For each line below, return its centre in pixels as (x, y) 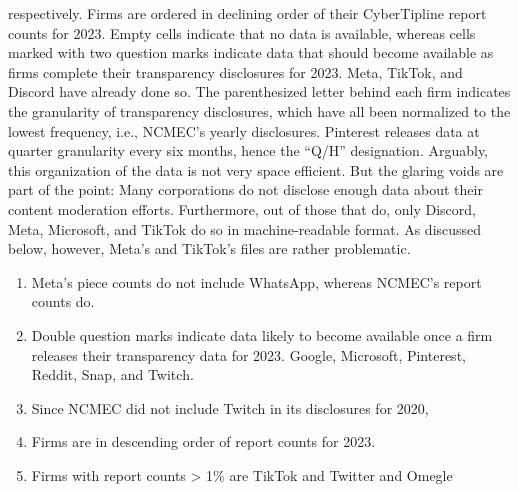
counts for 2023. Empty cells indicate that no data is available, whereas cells (242, 32)
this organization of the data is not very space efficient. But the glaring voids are (256, 169)
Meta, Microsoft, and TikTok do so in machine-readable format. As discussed (245, 228)
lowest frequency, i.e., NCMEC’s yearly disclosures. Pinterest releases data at (244, 130)
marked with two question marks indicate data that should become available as (251, 52)
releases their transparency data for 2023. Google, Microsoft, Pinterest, (248, 354)
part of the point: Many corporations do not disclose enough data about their (245, 189)
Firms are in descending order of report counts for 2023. (203, 441)
